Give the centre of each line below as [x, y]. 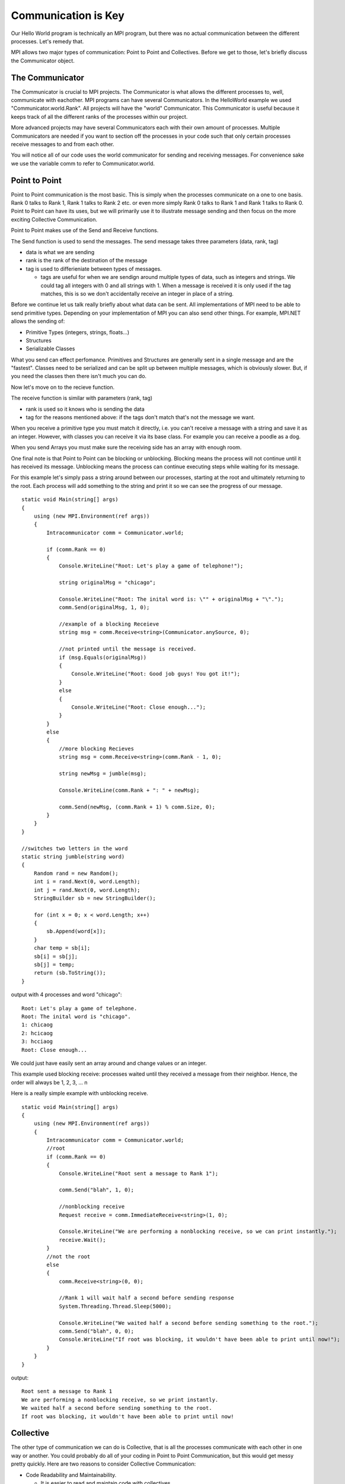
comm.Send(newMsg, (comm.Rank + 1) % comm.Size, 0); [137, 807]
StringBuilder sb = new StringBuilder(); [95, 898]
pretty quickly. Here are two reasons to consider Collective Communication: [103, 1464]
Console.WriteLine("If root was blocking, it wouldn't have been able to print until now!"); [199, 1339]
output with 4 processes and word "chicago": [66, 995]
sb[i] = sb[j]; [56, 956]
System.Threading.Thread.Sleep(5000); [115, 1306]
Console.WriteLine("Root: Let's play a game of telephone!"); [151, 566]
